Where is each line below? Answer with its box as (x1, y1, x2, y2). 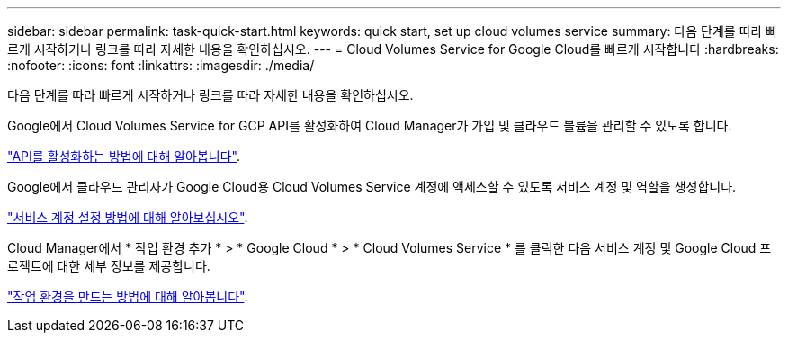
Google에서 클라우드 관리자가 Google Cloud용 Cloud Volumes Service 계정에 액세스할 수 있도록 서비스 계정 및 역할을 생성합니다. (7, 179, 737, 194)
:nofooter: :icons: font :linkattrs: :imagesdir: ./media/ (7, 58, 315, 73)
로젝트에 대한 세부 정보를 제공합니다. (7, 258, 210, 273)
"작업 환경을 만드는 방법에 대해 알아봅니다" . (7, 289, 248, 304)
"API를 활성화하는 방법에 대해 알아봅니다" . (7, 148, 241, 164)
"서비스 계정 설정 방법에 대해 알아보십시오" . (7, 210, 248, 225)
